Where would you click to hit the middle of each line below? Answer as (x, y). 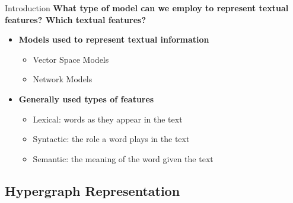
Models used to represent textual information (114, 39)
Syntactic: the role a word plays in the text (111, 139)
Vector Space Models (71, 59)
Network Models (63, 79)
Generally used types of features (86, 99)
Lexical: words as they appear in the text (108, 119)
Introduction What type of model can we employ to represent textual (147, 8)
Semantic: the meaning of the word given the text (123, 158)
